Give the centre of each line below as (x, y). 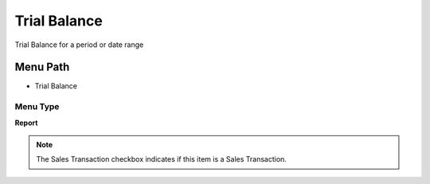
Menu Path (42, 67)
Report (26, 123)
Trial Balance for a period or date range (79, 45)
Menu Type (37, 107)
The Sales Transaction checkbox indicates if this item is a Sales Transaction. (161, 159)
